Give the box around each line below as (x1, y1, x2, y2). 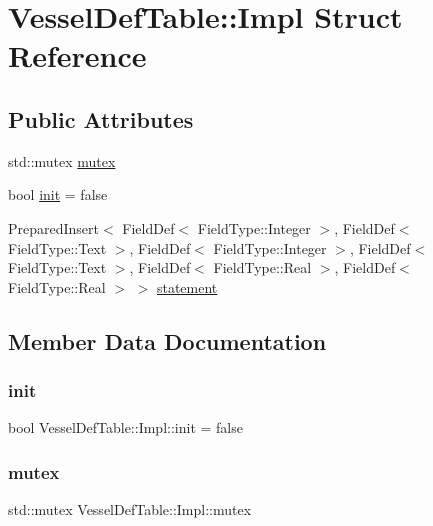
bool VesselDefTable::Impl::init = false (8, 417, 243, 438)
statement (156, 276, 218, 297)
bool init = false (8, 184, 108, 205)
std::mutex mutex (8, 150, 116, 171)
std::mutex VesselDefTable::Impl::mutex (8, 499, 252, 520)
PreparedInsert (8, 217, 100, 238)
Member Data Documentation (8, 325, 327, 356)
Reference (8, 35, 147, 76)
